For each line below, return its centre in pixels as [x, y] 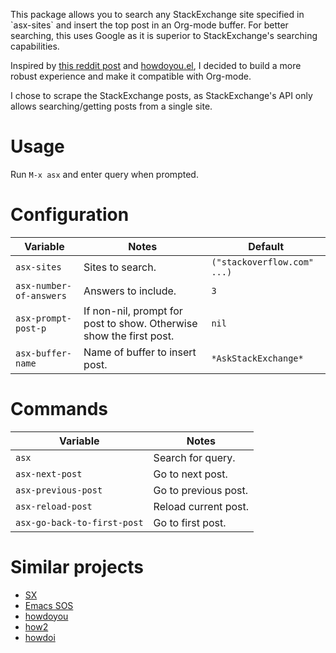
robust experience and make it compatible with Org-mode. [131, 76]
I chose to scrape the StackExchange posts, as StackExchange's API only [161, 95]
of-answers [41, 295]
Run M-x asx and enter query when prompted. [104, 174]
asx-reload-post [54, 506]
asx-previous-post [59, 490]
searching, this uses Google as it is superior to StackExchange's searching [164, 35]
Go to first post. [190, 522]
